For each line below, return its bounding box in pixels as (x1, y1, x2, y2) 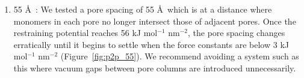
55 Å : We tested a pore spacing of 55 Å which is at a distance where (13, 3, 272, 15)
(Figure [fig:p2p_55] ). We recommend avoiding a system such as (60, 50, 299, 62)
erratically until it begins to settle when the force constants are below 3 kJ (13, 38, 289, 50)
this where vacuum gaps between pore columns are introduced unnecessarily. (13, 61, 296, 74)
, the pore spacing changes (188, 26, 285, 39)
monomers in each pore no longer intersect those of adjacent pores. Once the (13, 14, 296, 27)
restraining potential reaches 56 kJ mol (13, 26, 158, 39)
